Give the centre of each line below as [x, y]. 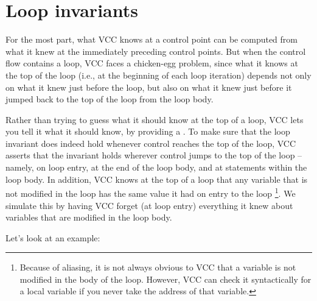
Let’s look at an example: [53, 237]
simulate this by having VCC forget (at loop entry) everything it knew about [149, 205]
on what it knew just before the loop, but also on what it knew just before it [149, 87]
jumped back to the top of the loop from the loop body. [110, 99]
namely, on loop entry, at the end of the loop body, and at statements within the [156, 167]
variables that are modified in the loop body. [89, 217]
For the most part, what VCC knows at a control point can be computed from [152, 39]
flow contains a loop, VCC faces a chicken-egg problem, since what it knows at [152, 63]
